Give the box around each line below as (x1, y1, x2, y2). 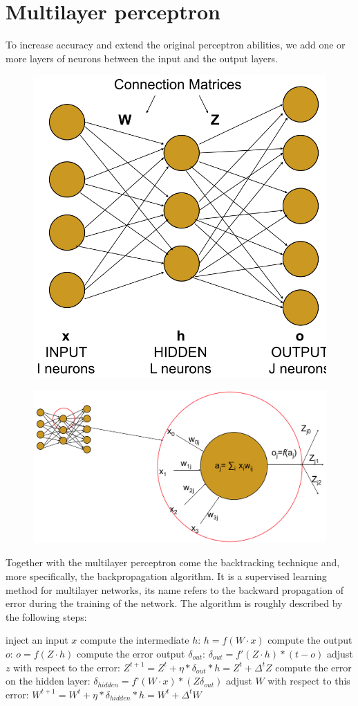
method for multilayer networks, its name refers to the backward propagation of (6, 582, 343, 597)
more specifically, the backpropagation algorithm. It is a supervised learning (6, 568, 327, 583)
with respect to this (267, 673, 350, 688)
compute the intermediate (79, 633, 189, 647)
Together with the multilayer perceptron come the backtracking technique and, (6, 555, 340, 570)
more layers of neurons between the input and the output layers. (6, 51, 278, 65)
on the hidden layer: (6, 673, 91, 688)
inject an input (6, 633, 68, 647)
